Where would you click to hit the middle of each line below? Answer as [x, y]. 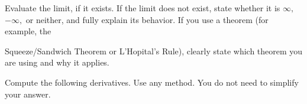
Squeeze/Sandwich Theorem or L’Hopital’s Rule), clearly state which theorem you [154, 51]
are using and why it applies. [57, 62]
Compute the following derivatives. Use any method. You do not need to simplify [152, 82]
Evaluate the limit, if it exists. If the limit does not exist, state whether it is [143, 8]
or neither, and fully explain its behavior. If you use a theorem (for [147, 19]
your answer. [28, 94]
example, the [28, 31]
